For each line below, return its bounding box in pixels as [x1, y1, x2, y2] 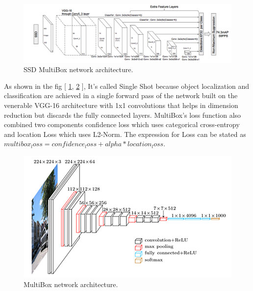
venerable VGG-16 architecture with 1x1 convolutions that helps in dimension [4, 100, 238, 110]
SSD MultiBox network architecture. [24, 64, 133, 75]
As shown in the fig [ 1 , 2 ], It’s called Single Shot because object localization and [4, 80, 250, 91]
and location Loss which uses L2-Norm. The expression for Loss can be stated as [4, 129, 246, 139]
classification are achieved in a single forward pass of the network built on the [4, 90, 238, 101]
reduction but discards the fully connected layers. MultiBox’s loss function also [4, 109, 241, 120]
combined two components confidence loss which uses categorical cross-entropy [4, 119, 240, 130]
